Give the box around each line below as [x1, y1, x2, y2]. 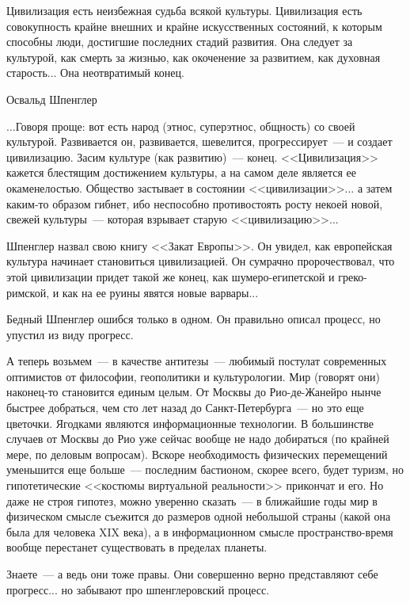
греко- [338, 268, 367, 284]
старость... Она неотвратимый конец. [6, 64, 184, 81]
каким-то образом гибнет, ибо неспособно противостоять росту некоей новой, [6, 195, 383, 212]
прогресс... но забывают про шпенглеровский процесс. [6, 581, 270, 597]
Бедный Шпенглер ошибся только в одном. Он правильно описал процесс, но [6, 311, 381, 327]
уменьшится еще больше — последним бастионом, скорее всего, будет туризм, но [6, 461, 404, 478]
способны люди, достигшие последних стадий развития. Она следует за [6, 33, 353, 50]
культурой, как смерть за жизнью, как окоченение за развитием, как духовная [6, 48, 381, 65]
